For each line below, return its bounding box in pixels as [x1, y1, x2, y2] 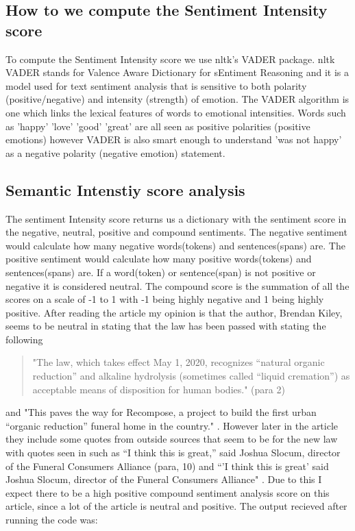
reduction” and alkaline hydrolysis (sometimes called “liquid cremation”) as [32, 369, 350, 383]
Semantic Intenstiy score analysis [5, 179, 245, 200]
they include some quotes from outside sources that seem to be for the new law [5, 432, 338, 446]
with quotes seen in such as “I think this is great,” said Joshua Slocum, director [5, 445, 341, 460]
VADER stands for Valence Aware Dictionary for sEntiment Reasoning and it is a [5, 65, 350, 79]
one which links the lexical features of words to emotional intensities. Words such [5, 105, 346, 119]
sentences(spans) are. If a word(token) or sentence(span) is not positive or [5, 264, 316, 279]
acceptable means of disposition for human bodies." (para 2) [32, 382, 285, 396]
